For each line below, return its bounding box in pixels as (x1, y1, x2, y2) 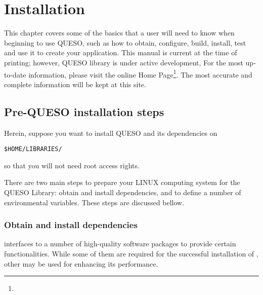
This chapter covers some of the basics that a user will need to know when (4, 27, 235, 38)
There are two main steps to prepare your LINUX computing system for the (4, 177, 240, 188)
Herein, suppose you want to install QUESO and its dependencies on (4, 127, 217, 138)
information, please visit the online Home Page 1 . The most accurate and (28, 67, 252, 80)
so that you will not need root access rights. (4, 160, 140, 170)
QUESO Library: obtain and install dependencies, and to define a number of (4, 187, 241, 197)
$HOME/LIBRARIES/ (4, 145, 62, 153)
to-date (4, 69, 26, 80)
